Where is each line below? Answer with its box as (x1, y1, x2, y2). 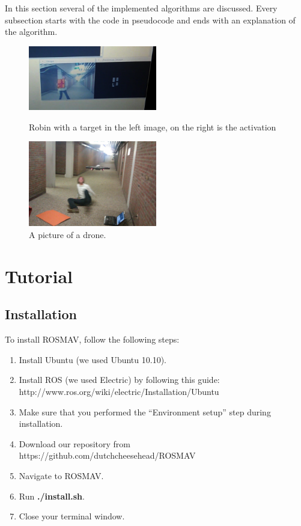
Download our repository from (19, 437, 130, 450)
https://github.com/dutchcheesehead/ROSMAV (19, 449, 196, 462)
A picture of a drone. (29, 228, 106, 241)
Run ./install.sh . (19, 489, 85, 502)
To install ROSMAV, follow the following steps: (5, 333, 180, 346)
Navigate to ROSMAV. (19, 469, 104, 482)
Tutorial (5, 263, 73, 288)
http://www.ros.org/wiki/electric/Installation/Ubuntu (19, 385, 219, 398)
